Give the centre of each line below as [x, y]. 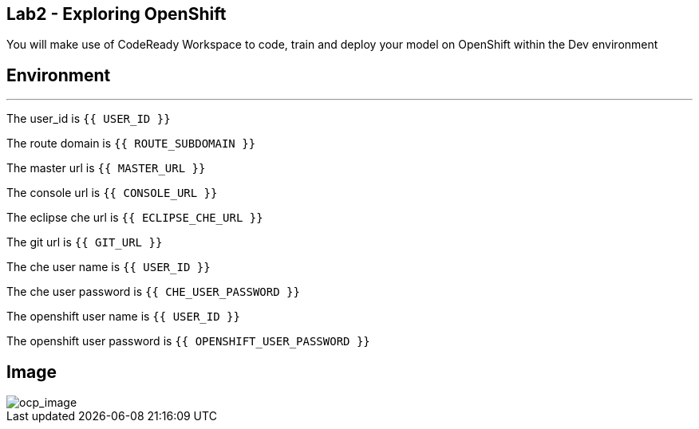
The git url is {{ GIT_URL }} [85, 242]
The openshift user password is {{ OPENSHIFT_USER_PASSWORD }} [188, 341]
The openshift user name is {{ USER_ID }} [123, 317]
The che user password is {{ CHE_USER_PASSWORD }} [153, 292]
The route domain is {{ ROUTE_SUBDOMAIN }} [131, 144]
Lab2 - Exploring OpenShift [116, 14]
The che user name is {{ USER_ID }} [109, 267]
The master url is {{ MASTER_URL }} [106, 168]
